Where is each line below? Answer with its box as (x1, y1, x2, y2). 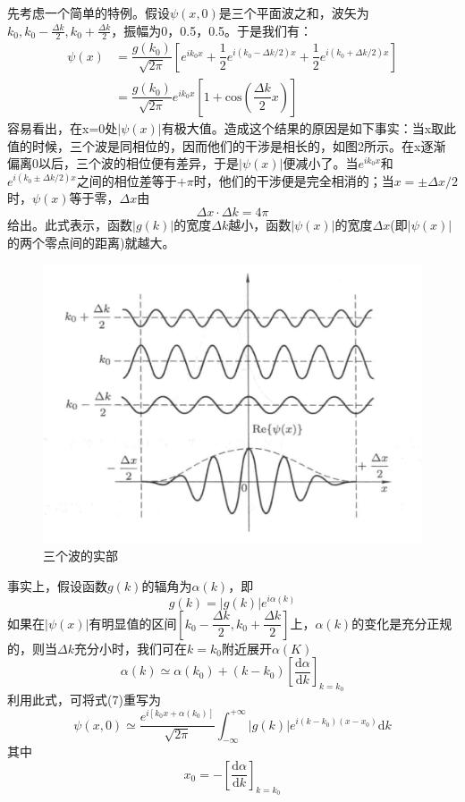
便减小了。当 (283, 154, 359, 173)
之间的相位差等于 (76, 171, 177, 190)
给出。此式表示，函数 (7, 215, 132, 233)
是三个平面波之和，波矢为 (218, 4, 369, 21)
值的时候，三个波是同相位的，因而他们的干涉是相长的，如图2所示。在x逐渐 (7, 136, 446, 155)
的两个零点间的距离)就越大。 (7, 232, 175, 251)
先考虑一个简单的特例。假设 (7, 4, 170, 21)
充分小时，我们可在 (73, 638, 187, 657)
